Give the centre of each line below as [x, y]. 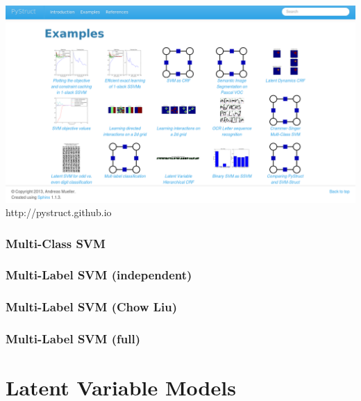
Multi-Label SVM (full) [73, 339]
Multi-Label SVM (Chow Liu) [92, 307]
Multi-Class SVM [56, 243]
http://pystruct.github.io [59, 212]
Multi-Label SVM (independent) [99, 275]
